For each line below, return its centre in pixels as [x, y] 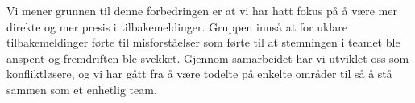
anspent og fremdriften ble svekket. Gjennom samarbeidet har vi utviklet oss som [208, 58]
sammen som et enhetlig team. [82, 89]
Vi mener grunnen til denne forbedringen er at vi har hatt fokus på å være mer [202, 10]
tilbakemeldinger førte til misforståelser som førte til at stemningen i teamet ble [203, 42]
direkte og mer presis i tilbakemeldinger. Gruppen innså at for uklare [177, 26]
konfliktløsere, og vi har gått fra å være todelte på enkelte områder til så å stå [199, 74]
